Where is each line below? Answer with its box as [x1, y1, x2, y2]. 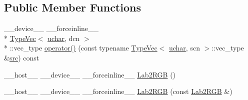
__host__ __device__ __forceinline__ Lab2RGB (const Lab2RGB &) [4, 86, 232, 96]
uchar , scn [168, 42, 200, 53]
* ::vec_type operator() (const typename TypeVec [4, 42, 157, 53]
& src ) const [4, 52, 39, 62]
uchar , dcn [47, 32, 80, 43]
